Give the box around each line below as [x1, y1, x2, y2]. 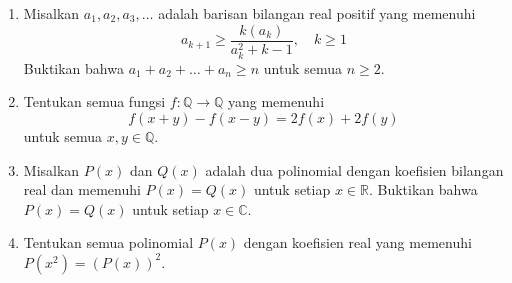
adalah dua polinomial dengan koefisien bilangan [205, 159, 504, 180]
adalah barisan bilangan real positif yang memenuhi [158, 3, 476, 23]
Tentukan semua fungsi [23, 91, 166, 112]
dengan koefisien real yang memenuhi [243, 232, 472, 253]
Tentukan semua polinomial [23, 232, 194, 253]
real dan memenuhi [23, 179, 141, 200]
